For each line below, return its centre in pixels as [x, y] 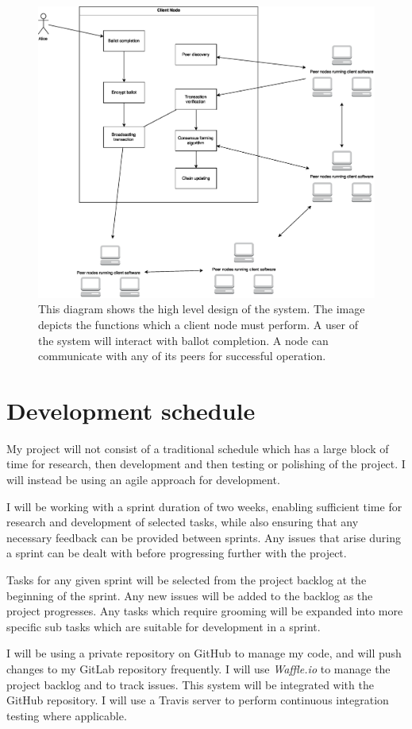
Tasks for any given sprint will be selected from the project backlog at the [187, 580]
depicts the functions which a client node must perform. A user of [198, 324]
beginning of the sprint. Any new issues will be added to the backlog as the [190, 595]
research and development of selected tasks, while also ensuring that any [183, 522]
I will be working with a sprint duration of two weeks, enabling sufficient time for [204, 506]
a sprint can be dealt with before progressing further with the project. [177, 553]
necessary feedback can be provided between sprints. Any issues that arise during [204, 537]
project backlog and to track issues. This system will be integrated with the [190, 684]
